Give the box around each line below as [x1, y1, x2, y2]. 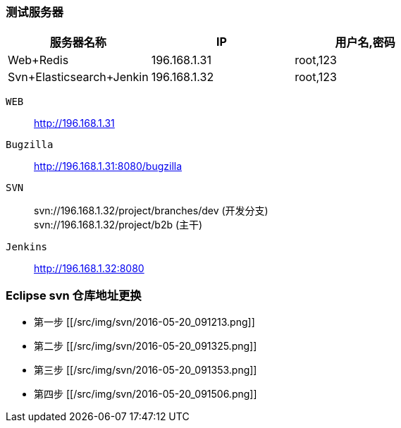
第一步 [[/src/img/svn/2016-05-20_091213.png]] [34, 316, 255, 329]
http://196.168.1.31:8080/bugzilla [34, 160, 183, 173]
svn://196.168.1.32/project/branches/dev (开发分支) [34, 204, 269, 217]
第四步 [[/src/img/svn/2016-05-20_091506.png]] [34, 388, 257, 401]
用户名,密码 [335, 35, 395, 50]
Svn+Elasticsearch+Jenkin [8, 70, 149, 85]
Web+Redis [8, 53, 69, 68]
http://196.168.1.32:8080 [34, 262, 144, 275]
